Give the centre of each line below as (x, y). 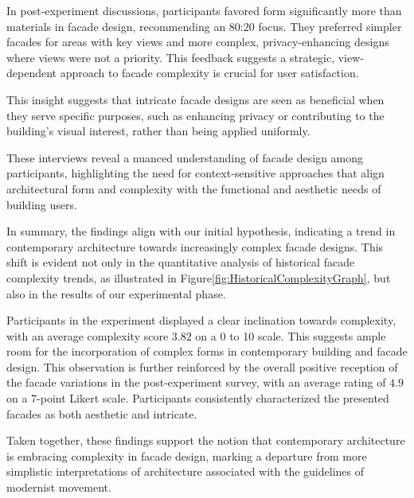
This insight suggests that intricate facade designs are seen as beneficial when (195, 99)
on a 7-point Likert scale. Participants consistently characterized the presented (198, 398)
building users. (42, 204)
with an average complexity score (88, 335)
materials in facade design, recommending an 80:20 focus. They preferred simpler (204, 26)
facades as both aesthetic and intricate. (102, 413)
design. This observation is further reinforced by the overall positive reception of (202, 366)
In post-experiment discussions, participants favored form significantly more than (204, 10)
